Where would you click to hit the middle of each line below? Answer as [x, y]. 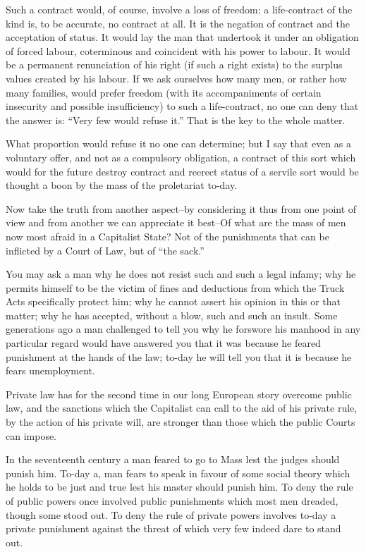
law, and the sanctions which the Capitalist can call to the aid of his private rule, [182, 408]
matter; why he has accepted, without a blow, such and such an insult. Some [172, 315]
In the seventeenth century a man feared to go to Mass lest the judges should [173, 459]
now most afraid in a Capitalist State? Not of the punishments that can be [167, 236]
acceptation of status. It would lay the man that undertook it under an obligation [182, 37]
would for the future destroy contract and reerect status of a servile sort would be [182, 171]
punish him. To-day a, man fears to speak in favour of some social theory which [178, 473]
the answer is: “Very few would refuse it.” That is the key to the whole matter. [176, 119]
